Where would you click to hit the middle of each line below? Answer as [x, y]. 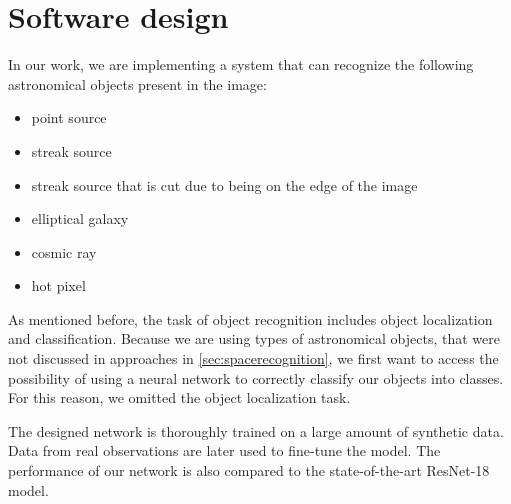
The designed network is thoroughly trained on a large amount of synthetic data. [256, 430]
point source [69, 117]
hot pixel [58, 285]
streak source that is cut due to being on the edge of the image [224, 184]
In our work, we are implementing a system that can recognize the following [241, 64]
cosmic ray [64, 251]
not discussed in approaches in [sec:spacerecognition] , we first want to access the [253, 358]
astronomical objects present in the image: [137, 83]
